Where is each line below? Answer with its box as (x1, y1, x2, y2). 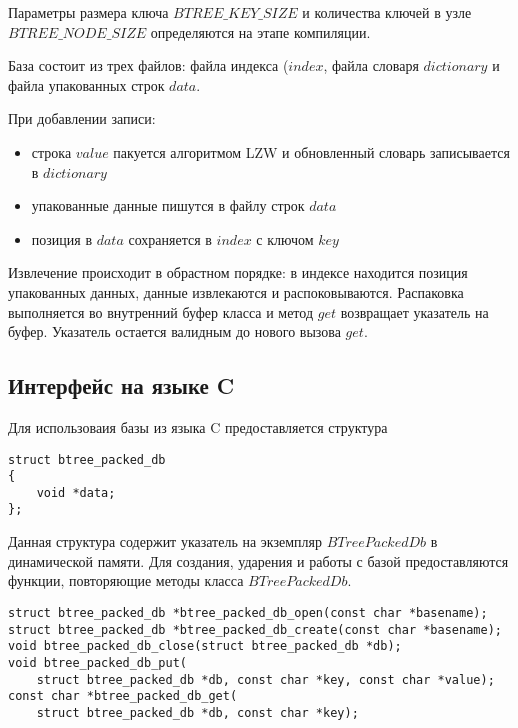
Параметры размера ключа (8, 2, 169, 22)
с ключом (256, 228, 314, 249)
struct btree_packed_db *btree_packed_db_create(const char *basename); (8, 622, 502, 637)
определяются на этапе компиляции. (150, 21, 371, 42)
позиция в (31, 228, 93, 249)
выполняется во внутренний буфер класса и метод (8, 301, 314, 322)
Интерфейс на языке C (8, 370, 235, 401)
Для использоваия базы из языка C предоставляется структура (8, 416, 388, 437)
